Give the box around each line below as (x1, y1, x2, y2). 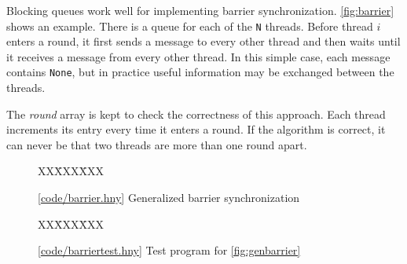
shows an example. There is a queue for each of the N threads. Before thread (6, 17, 373, 34)
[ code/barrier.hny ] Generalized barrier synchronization (38, 189, 300, 206)
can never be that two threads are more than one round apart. (6, 136, 307, 152)
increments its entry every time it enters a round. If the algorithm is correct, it (6, 121, 386, 137)
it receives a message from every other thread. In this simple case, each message (6, 48, 390, 64)
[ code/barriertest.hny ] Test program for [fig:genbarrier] (38, 242, 301, 258)
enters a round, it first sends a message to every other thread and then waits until (6, 33, 401, 49)
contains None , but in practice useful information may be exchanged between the (6, 64, 394, 80)
